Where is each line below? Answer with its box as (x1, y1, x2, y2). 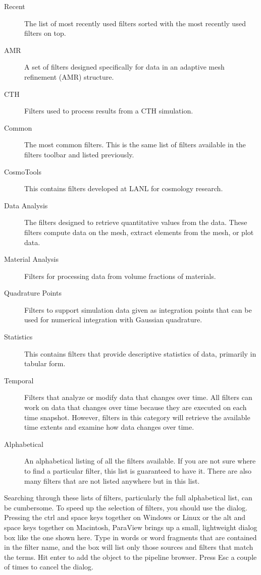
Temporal (4, 375, 34, 385)
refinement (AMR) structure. (24, 71, 114, 82)
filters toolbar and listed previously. (24, 149, 134, 159)
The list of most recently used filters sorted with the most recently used (24, 18, 246, 28)
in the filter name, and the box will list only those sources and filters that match (4, 542, 253, 552)
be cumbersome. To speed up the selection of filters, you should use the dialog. (4, 502, 247, 512)
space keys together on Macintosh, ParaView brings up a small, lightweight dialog (4, 522, 257, 532)
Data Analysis (4, 200, 48, 210)
